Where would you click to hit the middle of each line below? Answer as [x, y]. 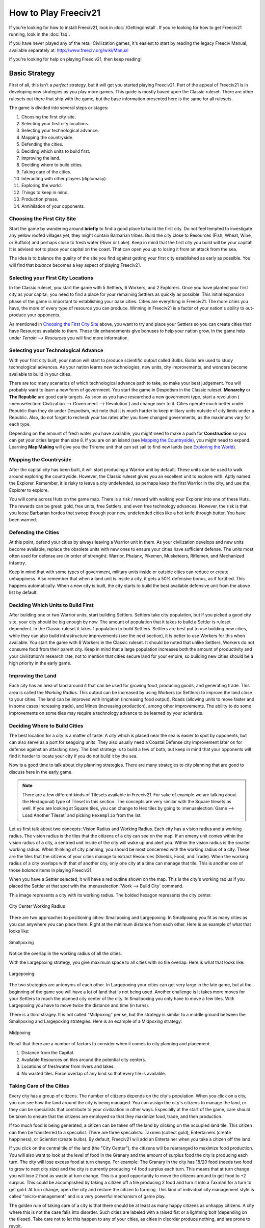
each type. [20, 424]
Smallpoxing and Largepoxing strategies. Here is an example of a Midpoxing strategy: [96, 1021]
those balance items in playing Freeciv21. [51, 870]
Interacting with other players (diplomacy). [64, 179]
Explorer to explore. [29, 490]
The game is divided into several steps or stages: [59, 108]
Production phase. [40, 199]
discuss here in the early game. [41, 772]
